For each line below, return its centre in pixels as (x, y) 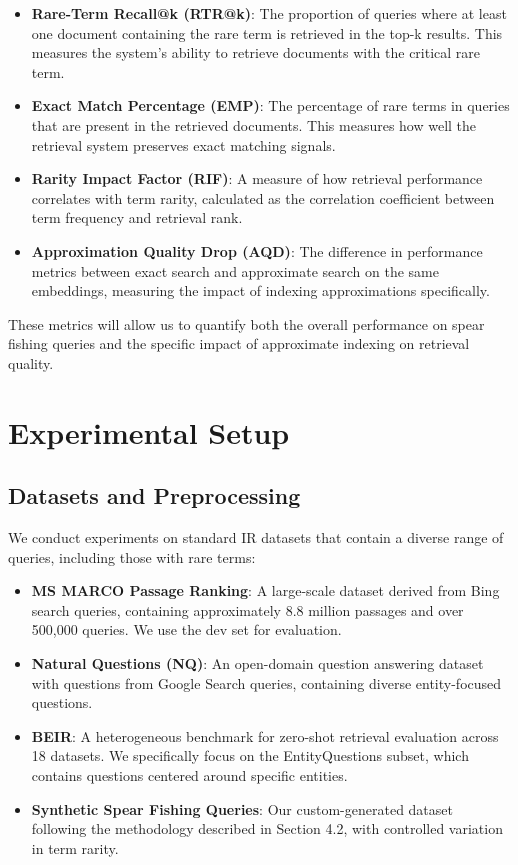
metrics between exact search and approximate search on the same (235, 270)
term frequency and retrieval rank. (137, 217)
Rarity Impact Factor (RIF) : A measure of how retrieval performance (257, 178)
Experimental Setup (149, 431)
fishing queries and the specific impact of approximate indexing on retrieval (239, 343)
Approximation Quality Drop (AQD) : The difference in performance (257, 250)
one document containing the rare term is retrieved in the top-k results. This (267, 32)
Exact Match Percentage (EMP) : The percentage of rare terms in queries (270, 105)
